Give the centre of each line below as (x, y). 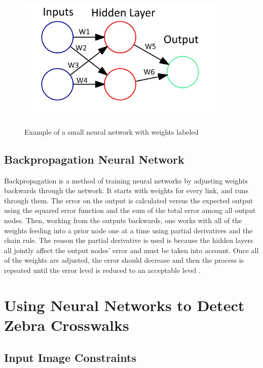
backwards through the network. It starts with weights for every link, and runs (126, 190)
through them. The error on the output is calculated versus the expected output (129, 200)
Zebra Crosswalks (67, 325)
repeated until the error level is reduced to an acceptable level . (102, 270)
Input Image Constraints (70, 357)
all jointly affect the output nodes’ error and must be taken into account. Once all (131, 250)
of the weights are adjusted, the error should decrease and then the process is (124, 260)
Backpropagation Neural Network (94, 159)
